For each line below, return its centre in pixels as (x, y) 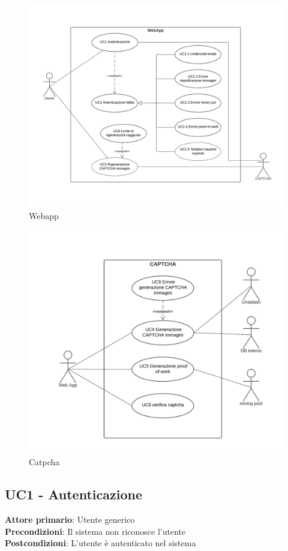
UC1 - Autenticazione (73, 494)
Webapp (44, 215)
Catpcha (44, 462)
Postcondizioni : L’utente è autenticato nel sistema (100, 543)
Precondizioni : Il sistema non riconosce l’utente (95, 531)
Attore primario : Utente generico (70, 519)
